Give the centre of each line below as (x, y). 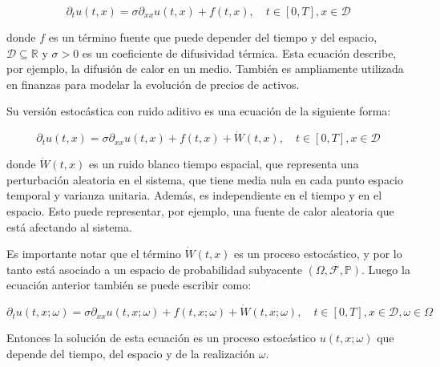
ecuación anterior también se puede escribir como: (129, 285)
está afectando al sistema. (69, 226)
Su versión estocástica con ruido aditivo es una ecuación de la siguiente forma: (199, 111)
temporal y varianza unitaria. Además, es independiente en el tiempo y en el (194, 195)
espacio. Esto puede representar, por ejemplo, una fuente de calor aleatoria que (200, 210)
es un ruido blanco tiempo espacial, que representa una (224, 164)
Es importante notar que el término (94, 254)
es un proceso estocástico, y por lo (318, 254)
